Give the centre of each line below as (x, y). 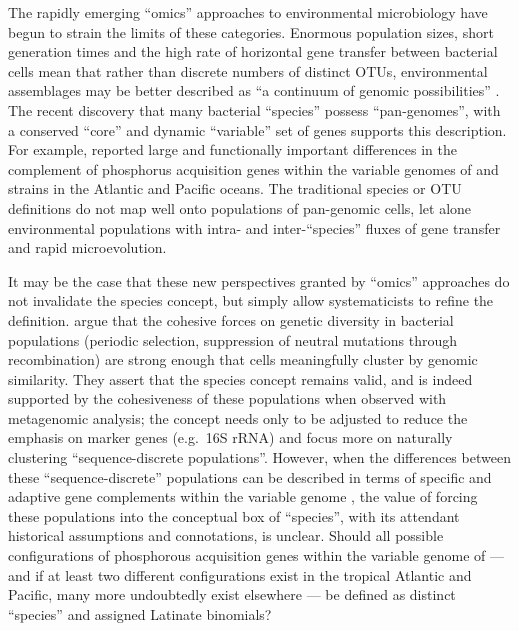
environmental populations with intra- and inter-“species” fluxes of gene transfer (254, 227)
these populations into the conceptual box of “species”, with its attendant (234, 515)
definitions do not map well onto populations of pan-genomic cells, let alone (240, 207)
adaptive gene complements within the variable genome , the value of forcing (243, 496)
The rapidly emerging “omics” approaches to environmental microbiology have (248, 12)
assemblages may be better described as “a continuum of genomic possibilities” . (254, 90)
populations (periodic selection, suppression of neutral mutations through (233, 339)
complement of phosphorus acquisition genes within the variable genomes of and (253, 168)
